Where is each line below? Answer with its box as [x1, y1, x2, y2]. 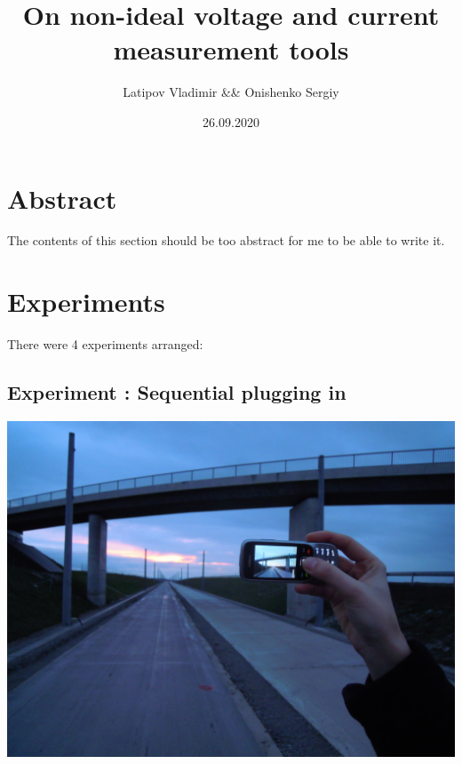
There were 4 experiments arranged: [7, 335, 203, 354]
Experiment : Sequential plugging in [7, 378, 346, 406]
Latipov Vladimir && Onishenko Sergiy [123, 83, 339, 101]
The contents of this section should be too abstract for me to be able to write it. [7, 231, 445, 250]
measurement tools [113, 31, 349, 68]
